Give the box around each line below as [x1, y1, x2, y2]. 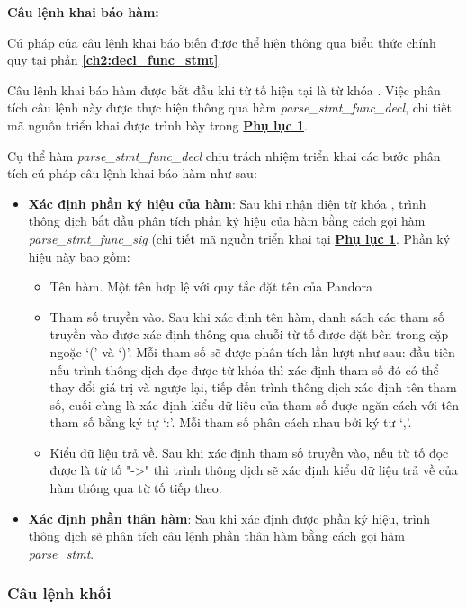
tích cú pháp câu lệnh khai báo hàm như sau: [7, 164, 257, 183]
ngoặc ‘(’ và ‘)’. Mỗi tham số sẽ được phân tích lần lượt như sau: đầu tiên [49, 342, 455, 361]
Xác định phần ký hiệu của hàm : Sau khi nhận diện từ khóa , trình [28, 193, 426, 212]
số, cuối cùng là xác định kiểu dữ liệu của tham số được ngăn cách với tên [49, 395, 459, 414]
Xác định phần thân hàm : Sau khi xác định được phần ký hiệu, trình [28, 508, 431, 527]
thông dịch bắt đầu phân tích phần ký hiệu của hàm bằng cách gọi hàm [28, 211, 426, 230]
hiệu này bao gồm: [28, 246, 130, 265]
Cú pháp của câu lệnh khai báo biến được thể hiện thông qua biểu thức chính [7, 32, 436, 51]
